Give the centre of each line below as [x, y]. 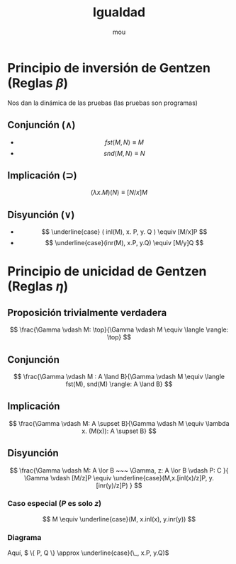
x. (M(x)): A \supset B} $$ [119, 431]
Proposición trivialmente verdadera [87, 312]
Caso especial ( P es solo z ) [55, 504]
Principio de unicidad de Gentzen [107, 272]
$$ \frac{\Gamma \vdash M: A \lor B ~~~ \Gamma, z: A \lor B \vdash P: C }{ [119, 470]
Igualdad [119, 12]
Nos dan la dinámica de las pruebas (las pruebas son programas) [103, 103]
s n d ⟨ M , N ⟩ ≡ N [124, 153]
